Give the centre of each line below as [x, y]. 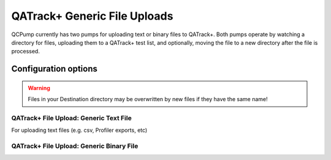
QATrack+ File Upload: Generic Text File [71, 118]
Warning [39, 88]
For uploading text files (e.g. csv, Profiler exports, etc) [79, 130]
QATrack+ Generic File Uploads [92, 16]
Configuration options [55, 69]
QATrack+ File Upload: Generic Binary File [75, 146]
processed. [25, 51]
